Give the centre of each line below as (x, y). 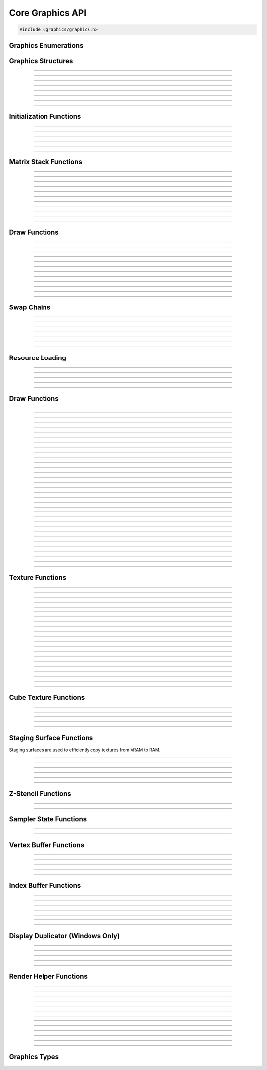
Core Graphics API (48, 13)
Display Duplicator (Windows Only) (65, 936)
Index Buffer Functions (45, 886)
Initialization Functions (45, 116)
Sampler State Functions (48, 819)
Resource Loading (38, 358)
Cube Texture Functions (47, 697)
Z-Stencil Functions (40, 793)
